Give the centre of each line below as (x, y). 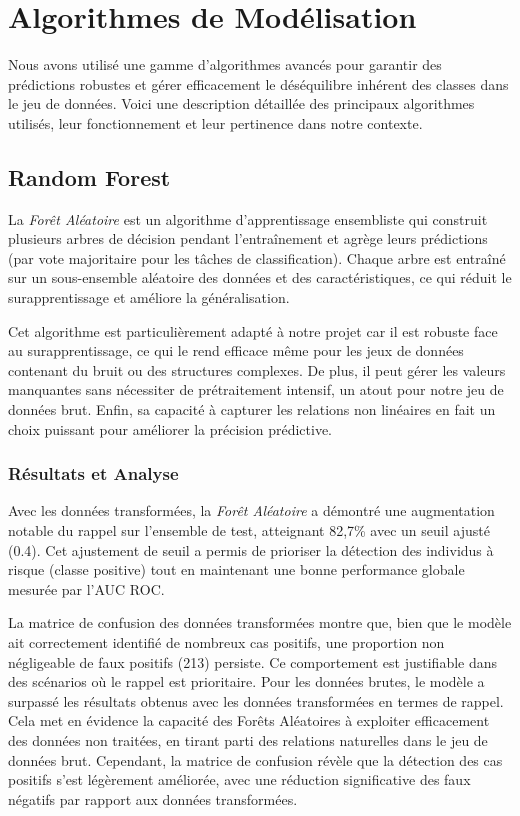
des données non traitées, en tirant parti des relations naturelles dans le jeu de (248, 739)
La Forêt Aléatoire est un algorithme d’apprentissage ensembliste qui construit (248, 218)
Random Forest (89, 176)
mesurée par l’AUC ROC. (86, 588)
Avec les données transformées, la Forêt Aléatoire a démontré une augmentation (251, 510)
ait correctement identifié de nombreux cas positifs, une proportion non (226, 642)
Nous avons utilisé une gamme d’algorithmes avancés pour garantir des (225, 64)
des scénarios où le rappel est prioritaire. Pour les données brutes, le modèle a (246, 681)
